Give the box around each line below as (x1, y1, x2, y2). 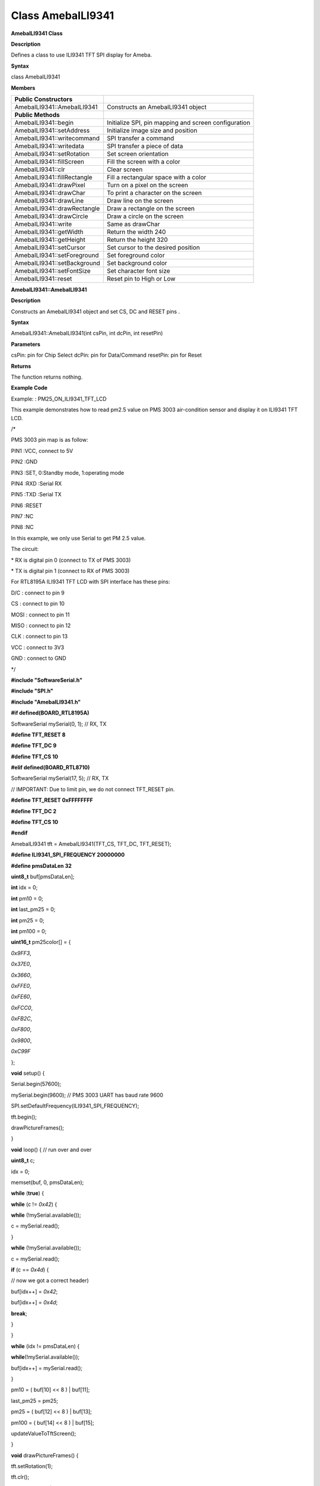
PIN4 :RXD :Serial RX (11, 480, 62, 487)
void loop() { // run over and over (11, 1146, 92, 1153)
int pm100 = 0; (11, 927, 47, 934)
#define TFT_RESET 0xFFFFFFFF (11, 796, 93, 804)
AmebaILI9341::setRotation (14, 149, 90, 158)
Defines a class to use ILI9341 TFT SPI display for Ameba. (11, 51, 152, 59)
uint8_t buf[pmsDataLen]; (11, 873, 75, 880)
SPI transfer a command (107, 134, 174, 142)
